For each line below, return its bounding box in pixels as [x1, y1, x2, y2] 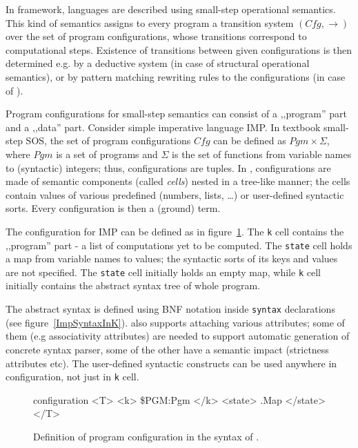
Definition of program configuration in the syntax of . [33, 429, 259, 443]
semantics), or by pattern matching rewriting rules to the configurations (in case [6, 69, 346, 84]
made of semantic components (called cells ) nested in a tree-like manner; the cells [6, 174, 350, 188]
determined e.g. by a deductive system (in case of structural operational [6, 56, 310, 70]
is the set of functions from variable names [172, 146, 352, 161]
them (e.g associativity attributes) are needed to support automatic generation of [6, 329, 350, 343]
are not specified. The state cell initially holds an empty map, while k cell [6, 264, 321, 279]
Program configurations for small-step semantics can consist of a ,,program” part [6, 106, 347, 121]
